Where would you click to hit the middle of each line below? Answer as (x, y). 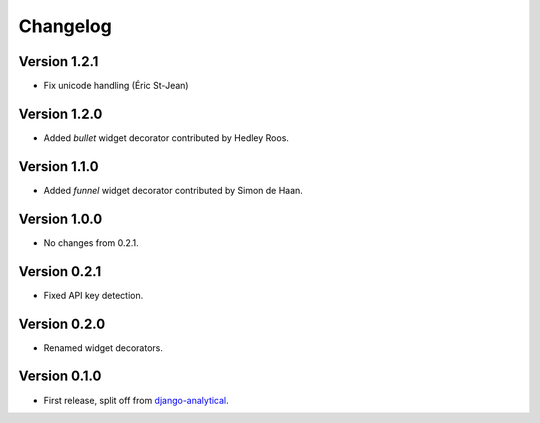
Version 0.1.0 (60, 376)
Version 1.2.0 (60, 113)
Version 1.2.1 (58, 61)
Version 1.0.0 (60, 218)
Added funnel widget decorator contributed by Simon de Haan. (173, 190)
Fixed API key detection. (93, 295)
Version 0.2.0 (62, 323)
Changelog (65, 26)
